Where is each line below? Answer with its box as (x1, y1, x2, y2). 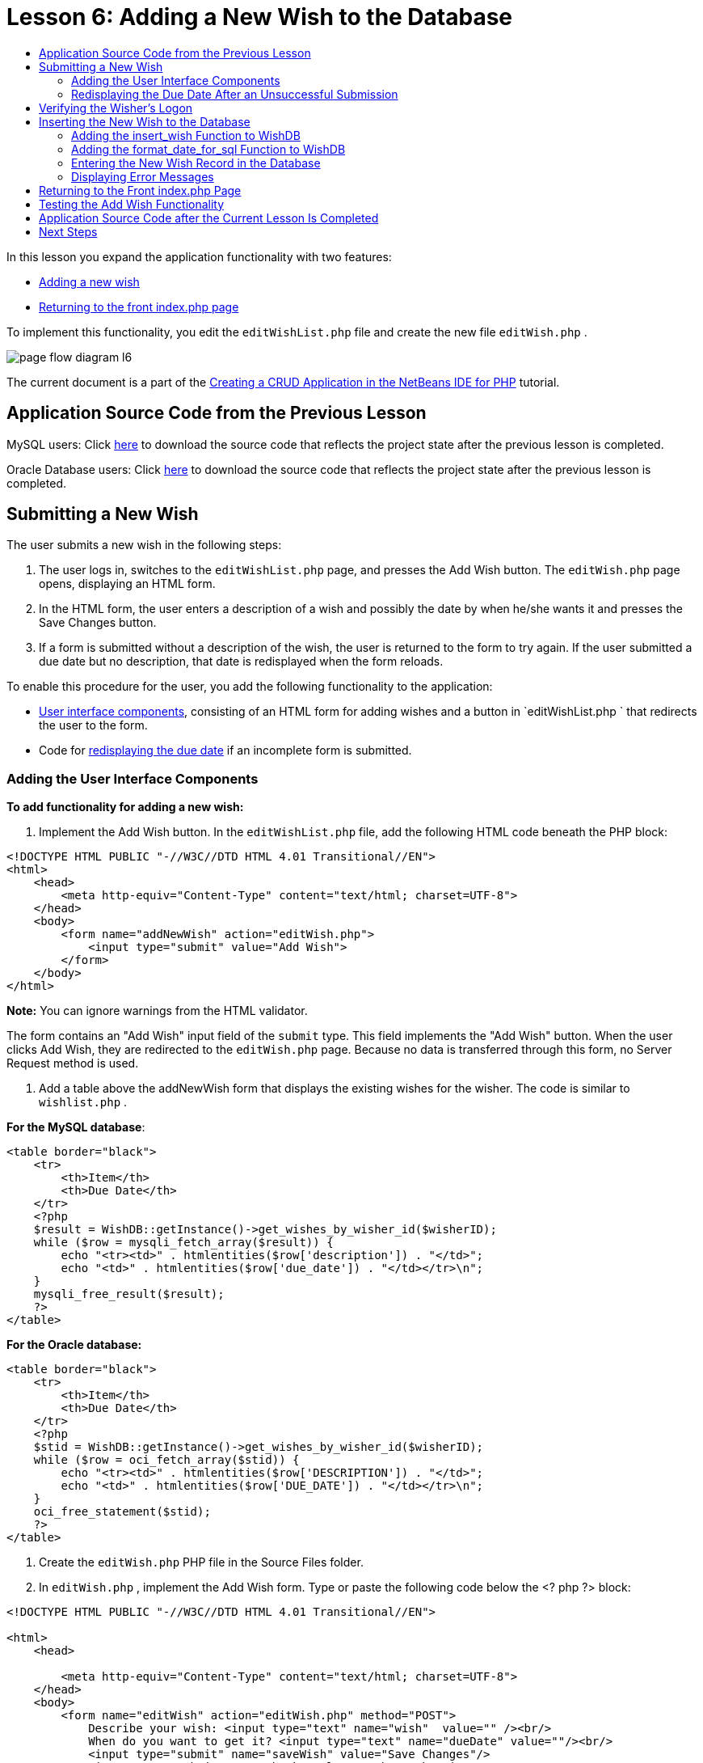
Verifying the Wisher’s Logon (39, 100, 193, 115)
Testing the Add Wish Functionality (39, 197, 225, 211)
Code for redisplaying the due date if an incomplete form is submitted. (39, 743, 412, 758)
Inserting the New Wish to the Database (39, 114, 250, 129)
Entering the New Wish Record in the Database (71, 155, 321, 170)
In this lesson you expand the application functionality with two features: (6, 249, 392, 264)
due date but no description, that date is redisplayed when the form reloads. (39, 654, 444, 669)
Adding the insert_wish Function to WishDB (71, 128, 301, 142)
